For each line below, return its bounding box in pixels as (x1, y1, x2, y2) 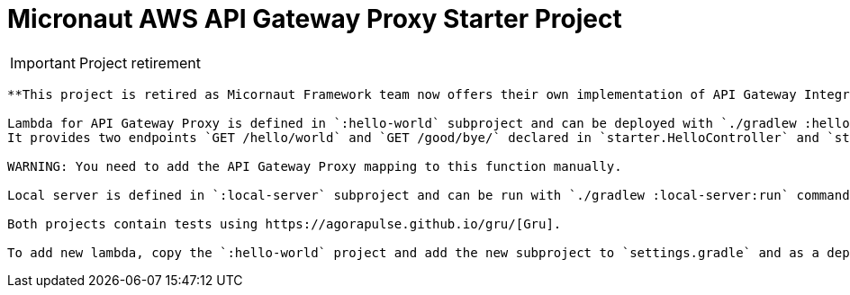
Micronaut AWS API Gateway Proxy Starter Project (7, 4, 622, 34)
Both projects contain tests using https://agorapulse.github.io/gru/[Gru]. (7, 216, 562, 231)
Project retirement (78, 53, 201, 72)
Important (10, 53, 76, 72)
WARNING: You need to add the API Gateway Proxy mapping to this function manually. (7, 158, 622, 174)
